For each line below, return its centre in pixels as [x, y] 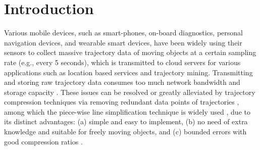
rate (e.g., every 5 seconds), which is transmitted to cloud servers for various [122, 62]
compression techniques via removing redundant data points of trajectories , [122, 102]
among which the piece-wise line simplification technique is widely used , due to [127, 111]
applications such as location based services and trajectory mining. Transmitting [128, 72]
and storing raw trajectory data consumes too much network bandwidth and [122, 82]
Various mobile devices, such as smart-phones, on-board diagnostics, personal [123, 33]
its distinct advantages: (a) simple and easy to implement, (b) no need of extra [126, 121]
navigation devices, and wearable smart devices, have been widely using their [123, 42]
